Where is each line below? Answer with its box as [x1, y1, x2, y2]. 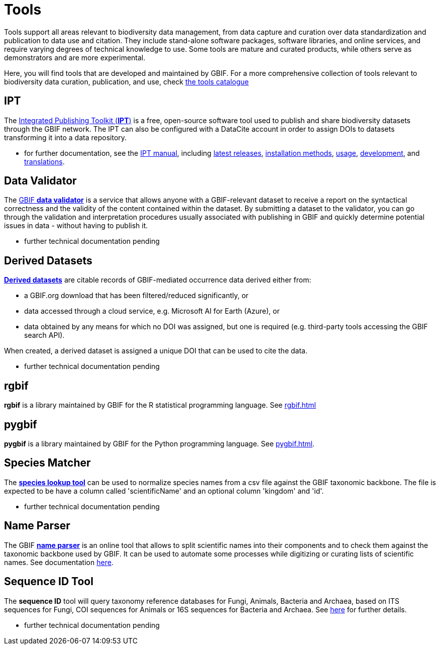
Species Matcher [4, 456, 91, 470]
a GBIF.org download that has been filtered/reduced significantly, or [24, 291, 249, 300]
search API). [24, 331, 65, 340]
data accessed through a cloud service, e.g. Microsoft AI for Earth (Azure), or [24, 307, 280, 316]
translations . [24, 157, 65, 166]
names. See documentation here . [4, 558, 114, 567]
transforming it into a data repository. [4, 133, 127, 142]
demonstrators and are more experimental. [4, 53, 146, 62]
